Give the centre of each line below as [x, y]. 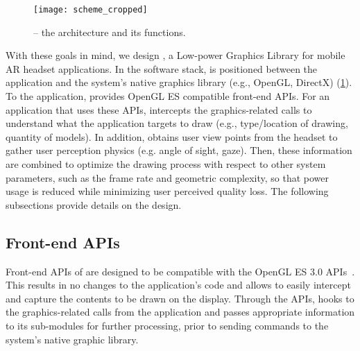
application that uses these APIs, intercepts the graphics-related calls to [159, 109]
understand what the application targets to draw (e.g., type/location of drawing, [177, 123]
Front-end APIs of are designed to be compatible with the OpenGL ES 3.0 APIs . [180, 271]
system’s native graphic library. [72, 339]
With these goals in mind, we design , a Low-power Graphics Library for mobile [175, 55]
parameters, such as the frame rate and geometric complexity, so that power [167, 177]
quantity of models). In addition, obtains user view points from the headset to [172, 136]
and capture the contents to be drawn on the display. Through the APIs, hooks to [180, 298]
